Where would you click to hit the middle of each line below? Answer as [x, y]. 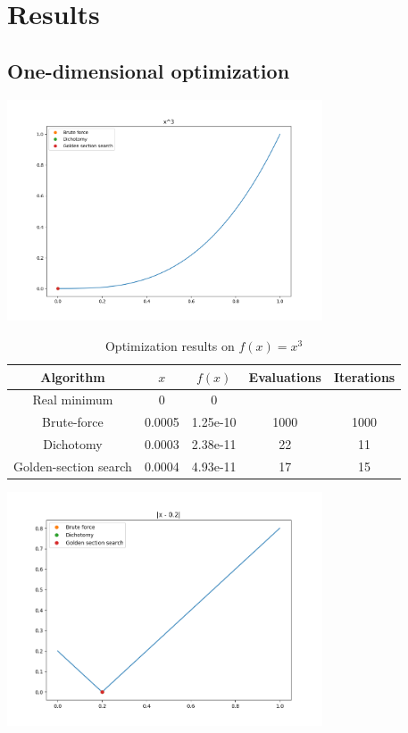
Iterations [364, 376]
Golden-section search [73, 466]
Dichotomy [73, 444]
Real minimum [73, 400]
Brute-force [73, 422]
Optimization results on [170, 345]
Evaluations [285, 376]
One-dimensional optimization [149, 70]
